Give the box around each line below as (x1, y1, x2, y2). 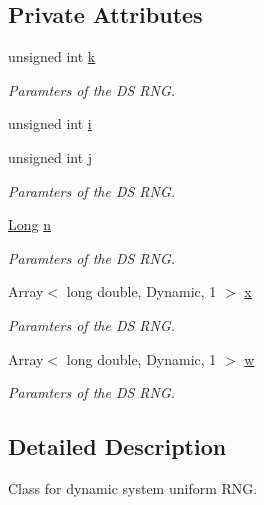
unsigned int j (8, 146, 93, 167)
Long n (8, 214, 52, 235)
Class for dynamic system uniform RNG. (8, 477, 258, 498)
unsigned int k (8, 46, 96, 67)
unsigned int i (8, 113, 92, 134)
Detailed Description (8, 431, 227, 462)
